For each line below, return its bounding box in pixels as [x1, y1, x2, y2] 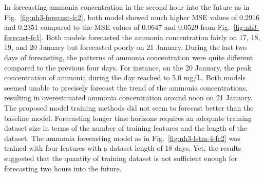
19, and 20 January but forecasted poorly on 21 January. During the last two [4, 42, 247, 52]
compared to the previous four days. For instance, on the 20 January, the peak [4, 62, 252, 73]
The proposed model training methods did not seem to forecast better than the [4, 102, 254, 113]
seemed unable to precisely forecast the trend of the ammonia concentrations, [4, 82, 248, 93]
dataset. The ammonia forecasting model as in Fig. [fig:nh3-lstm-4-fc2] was [4, 132, 240, 143]
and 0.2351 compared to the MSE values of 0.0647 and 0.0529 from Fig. [4, 22, 230, 32]
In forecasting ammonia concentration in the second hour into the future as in [4, 2, 250, 12]
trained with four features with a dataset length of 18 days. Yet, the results [4, 143, 241, 153]
